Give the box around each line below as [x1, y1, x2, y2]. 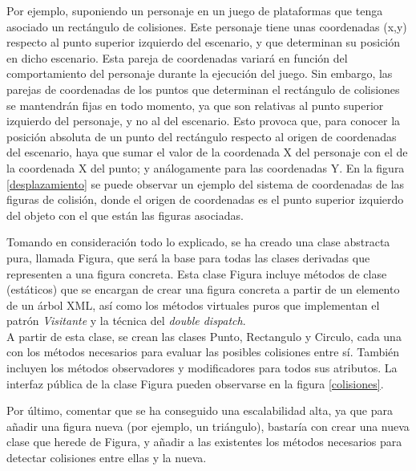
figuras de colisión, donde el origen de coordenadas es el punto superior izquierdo [6, 191, 404, 208]
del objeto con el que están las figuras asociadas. [6, 206, 244, 223]
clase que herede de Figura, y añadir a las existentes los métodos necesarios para [6, 433, 402, 450]
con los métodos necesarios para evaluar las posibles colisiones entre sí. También [6, 343, 400, 360]
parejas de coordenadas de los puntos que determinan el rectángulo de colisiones [6, 80, 400, 97]
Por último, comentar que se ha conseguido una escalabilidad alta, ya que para [6, 402, 393, 419]
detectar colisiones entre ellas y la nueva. [6, 449, 207, 466]
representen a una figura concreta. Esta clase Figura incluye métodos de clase [6, 265, 387, 282]
